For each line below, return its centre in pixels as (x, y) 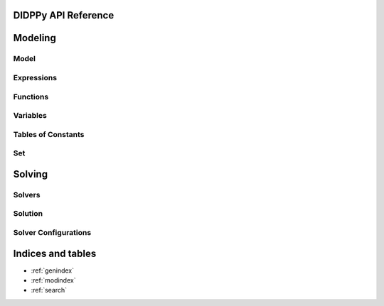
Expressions (35, 77)
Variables (30, 116)
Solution (28, 214)
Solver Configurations (52, 232)
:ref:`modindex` (53, 280)
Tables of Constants (49, 134)
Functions (31, 97)
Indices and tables (55, 253)
